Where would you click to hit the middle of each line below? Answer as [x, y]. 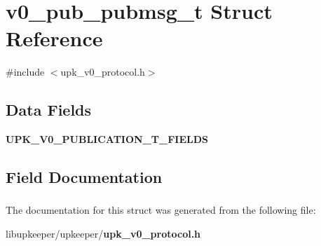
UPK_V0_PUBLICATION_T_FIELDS [107, 139]
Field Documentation [84, 177]
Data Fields [49, 110]
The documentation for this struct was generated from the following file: [161, 210]
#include [25, 72]
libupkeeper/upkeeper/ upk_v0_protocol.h [103, 233]
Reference [54, 38]
